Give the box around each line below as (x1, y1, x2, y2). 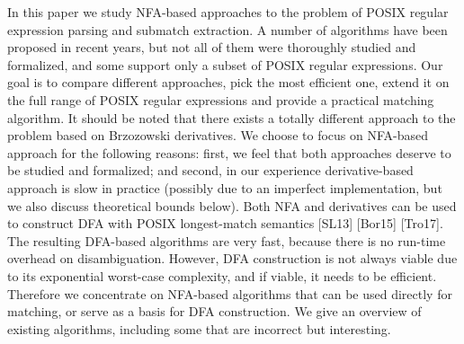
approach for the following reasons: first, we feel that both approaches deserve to (7, 143, 451, 162)
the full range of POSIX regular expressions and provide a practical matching (7, 90, 434, 109)
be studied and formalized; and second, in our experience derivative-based (7, 161, 414, 180)
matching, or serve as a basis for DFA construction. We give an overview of (7, 302, 422, 321)
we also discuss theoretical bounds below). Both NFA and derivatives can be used (7, 196, 457, 215)
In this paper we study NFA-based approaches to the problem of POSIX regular (7, 3, 449, 21)
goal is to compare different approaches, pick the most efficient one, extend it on (7, 73, 450, 92)
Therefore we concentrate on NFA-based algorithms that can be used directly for (7, 284, 452, 303)
